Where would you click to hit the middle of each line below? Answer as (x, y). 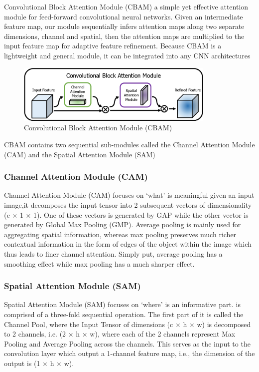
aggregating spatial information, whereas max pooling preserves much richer (120, 234)
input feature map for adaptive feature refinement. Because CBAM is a (113, 46)
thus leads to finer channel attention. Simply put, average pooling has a (113, 254)
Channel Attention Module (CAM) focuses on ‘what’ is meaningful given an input (129, 195)
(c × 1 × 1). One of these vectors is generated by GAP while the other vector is (126, 214)
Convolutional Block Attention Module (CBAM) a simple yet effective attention (126, 6)
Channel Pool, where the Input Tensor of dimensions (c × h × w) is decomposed (128, 324)
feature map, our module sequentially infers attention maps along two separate (124, 26)
